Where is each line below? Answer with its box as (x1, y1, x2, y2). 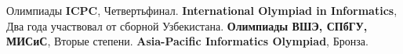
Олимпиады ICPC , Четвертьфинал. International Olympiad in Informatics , (6, 2, 398, 18)
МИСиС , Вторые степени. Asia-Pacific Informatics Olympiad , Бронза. (6, 33, 369, 49)
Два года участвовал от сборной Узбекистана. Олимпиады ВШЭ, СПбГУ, (6, 17, 368, 34)
